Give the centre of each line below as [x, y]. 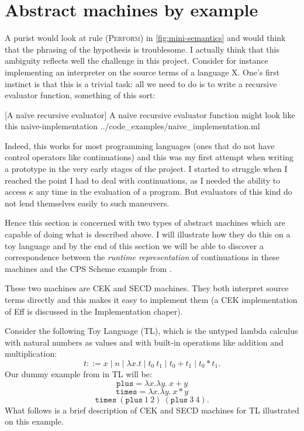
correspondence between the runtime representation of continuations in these [142, 257]
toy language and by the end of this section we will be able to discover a [134, 245]
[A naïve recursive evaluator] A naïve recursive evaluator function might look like [150, 114]
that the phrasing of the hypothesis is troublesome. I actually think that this [142, 49]
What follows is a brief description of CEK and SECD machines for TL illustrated [152, 410]
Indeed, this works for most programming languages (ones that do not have [140, 145]
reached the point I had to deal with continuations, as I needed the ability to [143, 180]
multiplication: [31, 354]
